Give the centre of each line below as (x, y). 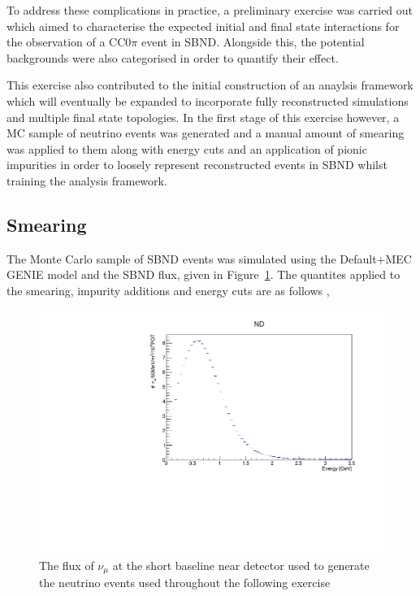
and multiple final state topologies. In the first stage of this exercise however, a (203, 117)
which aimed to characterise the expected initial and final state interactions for (203, 26)
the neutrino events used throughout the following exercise (185, 583)
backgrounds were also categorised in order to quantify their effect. (173, 57)
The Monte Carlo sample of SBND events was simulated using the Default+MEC (209, 258)
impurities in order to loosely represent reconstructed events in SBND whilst (197, 165)
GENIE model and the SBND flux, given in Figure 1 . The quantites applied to (204, 274)
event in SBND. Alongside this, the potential (253, 42)
